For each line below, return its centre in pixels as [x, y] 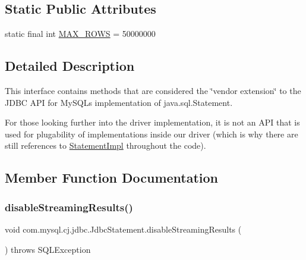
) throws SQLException [48, 249]
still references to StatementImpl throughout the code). [105, 145]
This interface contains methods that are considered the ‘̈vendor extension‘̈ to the [153, 90]
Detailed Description [70, 66]
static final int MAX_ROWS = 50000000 [80, 34]
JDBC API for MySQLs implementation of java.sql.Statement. [119, 102]
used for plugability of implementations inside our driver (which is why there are [152, 134]
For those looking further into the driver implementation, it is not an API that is [152, 122]
